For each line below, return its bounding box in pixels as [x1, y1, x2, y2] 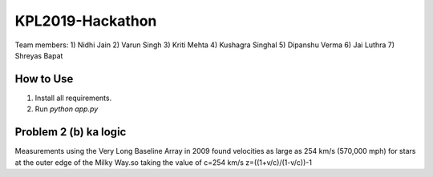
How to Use [14, 72, 74, 86]
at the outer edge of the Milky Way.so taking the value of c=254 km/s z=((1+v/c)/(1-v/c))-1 [14, 157, 313, 167]
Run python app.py [34, 104, 99, 114]
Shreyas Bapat [14, 50, 63, 60]
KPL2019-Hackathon [14, 12, 157, 30]
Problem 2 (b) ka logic [14, 125, 127, 139]
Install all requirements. [34, 93, 112, 103]
